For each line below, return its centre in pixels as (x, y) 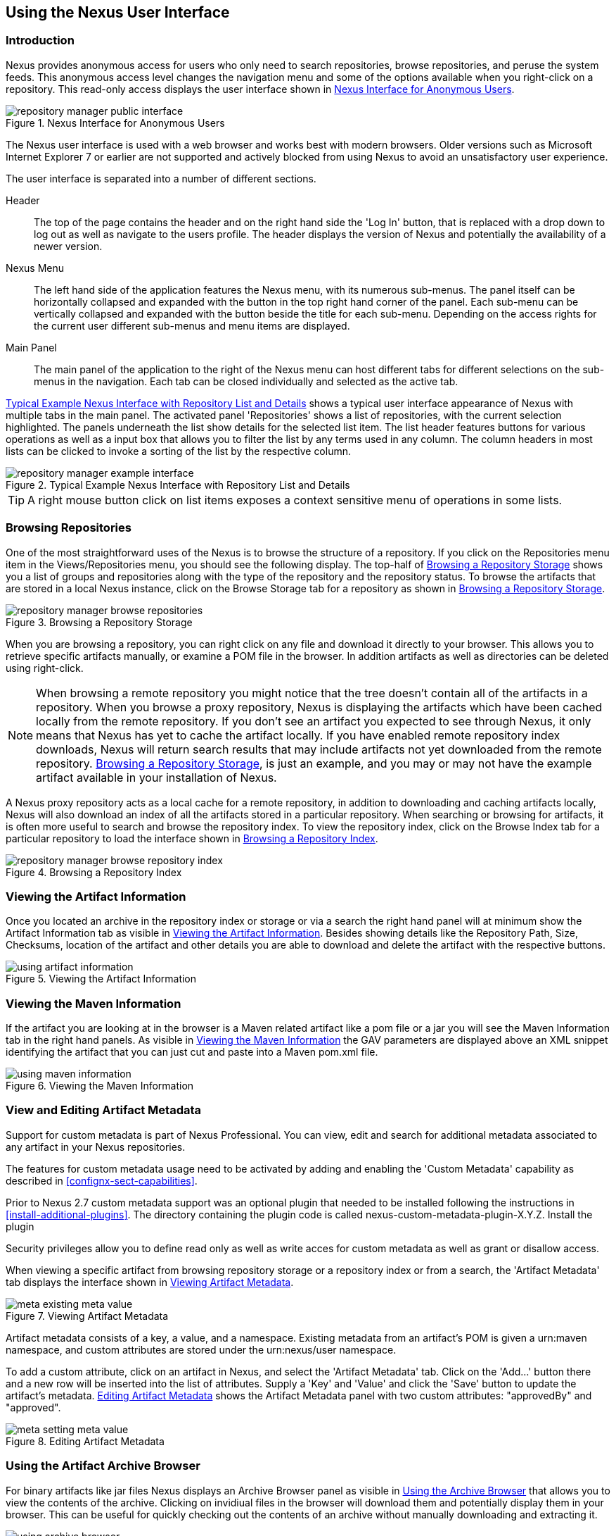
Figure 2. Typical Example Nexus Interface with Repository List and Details (178, 485)
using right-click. (45, 668)
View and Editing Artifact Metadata (104, 1110)
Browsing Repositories (69, 528)
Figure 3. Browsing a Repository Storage (99, 622)
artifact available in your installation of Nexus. (156, 777)
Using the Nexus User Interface (118, 12)
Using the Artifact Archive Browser (103, 1466)
